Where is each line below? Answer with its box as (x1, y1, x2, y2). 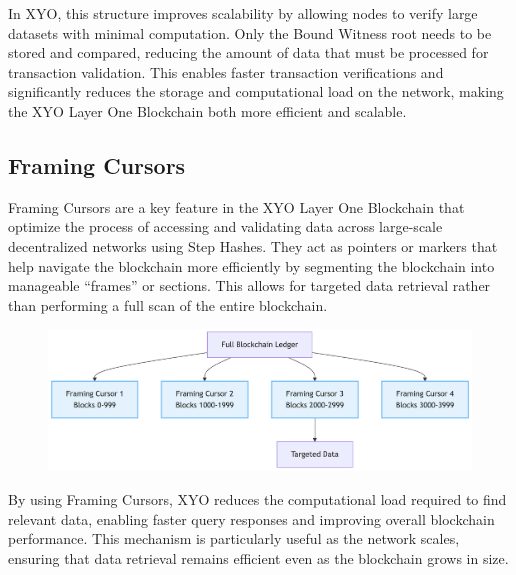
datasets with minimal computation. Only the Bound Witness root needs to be (8, 22, 492, 43)
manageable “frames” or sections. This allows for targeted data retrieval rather (8, 275, 491, 296)
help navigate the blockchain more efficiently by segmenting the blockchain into (8, 255, 495, 276)
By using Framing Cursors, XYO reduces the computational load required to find (8, 489, 507, 510)
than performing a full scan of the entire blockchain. (8, 294, 328, 315)
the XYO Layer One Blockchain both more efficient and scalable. (8, 100, 407, 121)
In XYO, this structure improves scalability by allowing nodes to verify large (8, 3, 478, 23)
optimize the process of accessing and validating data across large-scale (8, 216, 443, 237)
